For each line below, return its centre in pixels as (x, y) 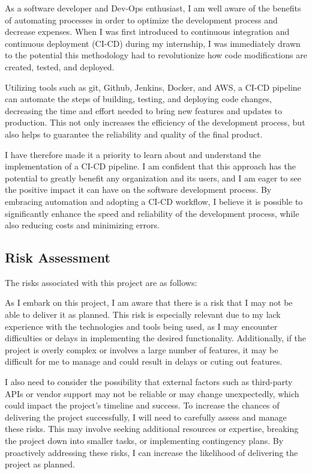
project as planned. (40, 464)
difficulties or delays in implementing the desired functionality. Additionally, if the (156, 338)
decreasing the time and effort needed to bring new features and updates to (143, 110)
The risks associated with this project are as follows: (101, 282)
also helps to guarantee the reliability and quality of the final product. (134, 134)
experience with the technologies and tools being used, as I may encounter (141, 326)
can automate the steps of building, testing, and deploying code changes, (138, 99)
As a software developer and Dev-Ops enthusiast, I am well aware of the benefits (153, 8)
